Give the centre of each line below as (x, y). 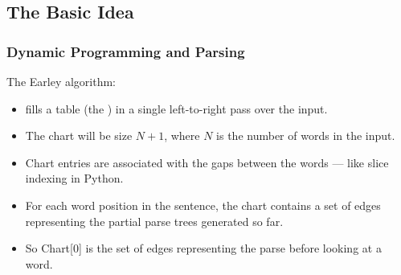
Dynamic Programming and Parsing (126, 51)
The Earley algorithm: (61, 81)
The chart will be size (79, 135)
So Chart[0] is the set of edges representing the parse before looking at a (203, 248)
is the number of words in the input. (306, 135)
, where (182, 135)
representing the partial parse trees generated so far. (154, 221)
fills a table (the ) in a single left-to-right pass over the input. (176, 108)
